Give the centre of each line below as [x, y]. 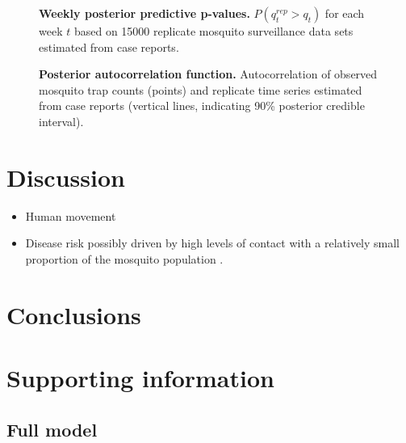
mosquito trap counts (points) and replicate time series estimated [201, 89]
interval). [61, 121]
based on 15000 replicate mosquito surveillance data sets [213, 31]
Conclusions [74, 314]
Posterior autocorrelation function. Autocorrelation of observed [208, 74]
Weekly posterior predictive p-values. [144, 13]
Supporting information [140, 378]
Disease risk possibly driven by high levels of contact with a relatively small [213, 243]
